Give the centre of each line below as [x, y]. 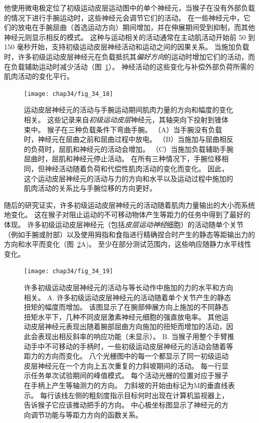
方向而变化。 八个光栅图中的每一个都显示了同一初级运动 [136, 356]
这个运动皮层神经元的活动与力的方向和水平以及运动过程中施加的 [129, 178]
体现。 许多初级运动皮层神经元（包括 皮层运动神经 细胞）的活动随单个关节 [124, 224]
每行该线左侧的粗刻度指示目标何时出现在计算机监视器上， [134, 395]
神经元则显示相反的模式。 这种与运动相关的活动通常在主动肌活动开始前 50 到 [129, 37]
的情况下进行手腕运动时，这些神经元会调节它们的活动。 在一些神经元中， [124, 17]
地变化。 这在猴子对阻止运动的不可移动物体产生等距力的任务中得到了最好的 [127, 214]
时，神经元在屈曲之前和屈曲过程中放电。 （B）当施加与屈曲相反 [129, 139]
